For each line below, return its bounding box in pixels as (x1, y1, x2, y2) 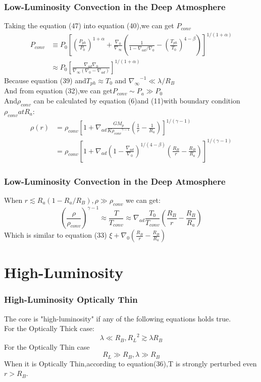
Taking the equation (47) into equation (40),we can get (4, 20, 174, 31)
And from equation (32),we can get (4, 85, 113, 96)
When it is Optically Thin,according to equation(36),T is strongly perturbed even (4, 358, 257, 368)
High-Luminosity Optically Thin (4, 293, 138, 306)
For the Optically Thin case (4, 341, 90, 352)
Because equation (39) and (4, 75, 86, 85)
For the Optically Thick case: (4, 323, 94, 334)
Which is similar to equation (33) (4, 230, 107, 240)
